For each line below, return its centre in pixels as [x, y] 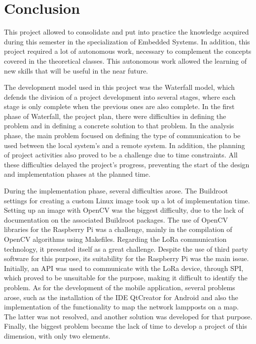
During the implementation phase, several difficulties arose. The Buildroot [116, 191]
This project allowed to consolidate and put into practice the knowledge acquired [127, 32]
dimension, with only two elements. [57, 335]
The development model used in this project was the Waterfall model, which [119, 87]
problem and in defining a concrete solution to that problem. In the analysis [119, 126]
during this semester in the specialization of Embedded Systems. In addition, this [127, 41]
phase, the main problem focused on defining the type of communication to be [122, 135]
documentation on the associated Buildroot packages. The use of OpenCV [116, 219]
